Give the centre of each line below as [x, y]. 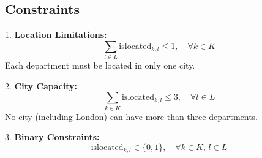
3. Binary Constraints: [52, 137]
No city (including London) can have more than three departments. [132, 116]
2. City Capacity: [41, 85]
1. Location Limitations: [56, 35]
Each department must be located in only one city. [100, 65]
